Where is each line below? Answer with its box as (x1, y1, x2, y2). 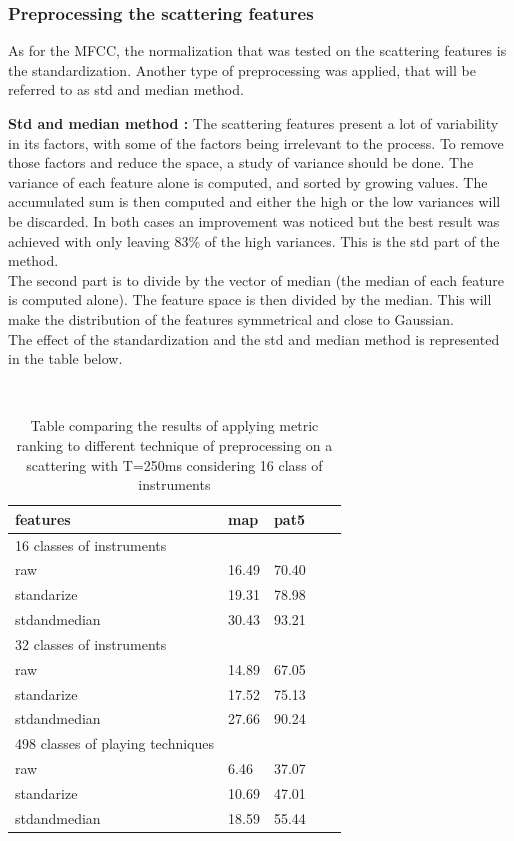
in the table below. (8, 348, 123, 369)
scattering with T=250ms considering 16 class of (26, 454, 323, 475)
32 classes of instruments (15, 633, 167, 654)
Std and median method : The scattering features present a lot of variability (8, 113, 499, 133)
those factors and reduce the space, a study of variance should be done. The (8, 152, 474, 173)
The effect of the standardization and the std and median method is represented (8, 328, 500, 349)
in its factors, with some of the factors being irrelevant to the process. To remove (8, 132, 504, 153)
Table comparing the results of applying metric (30, 415, 319, 436)
